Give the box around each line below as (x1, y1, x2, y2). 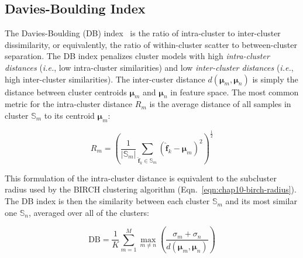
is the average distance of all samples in (149, 98, 291, 110)
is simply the (252, 73, 298, 85)
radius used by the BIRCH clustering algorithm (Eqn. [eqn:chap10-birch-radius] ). (5, 183, 297, 195)
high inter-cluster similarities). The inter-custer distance (5, 73, 205, 85)
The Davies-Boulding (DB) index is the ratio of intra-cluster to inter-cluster (5, 27, 281, 39)
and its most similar (225, 195, 297, 207)
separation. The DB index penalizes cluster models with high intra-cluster (5, 50, 270, 62)
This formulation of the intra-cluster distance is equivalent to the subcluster (5, 171, 277, 184)
